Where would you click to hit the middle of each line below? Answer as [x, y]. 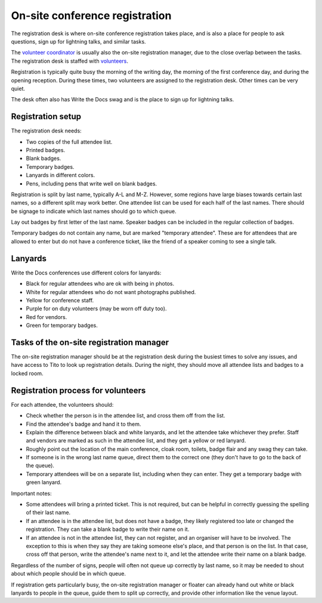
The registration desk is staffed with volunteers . [69, 61]
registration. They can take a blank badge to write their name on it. [108, 529]
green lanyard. [44, 483]
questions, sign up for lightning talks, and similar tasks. [78, 41]
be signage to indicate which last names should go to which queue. [94, 211]
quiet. [18, 88]
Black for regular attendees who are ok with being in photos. [100, 284]
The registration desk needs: [46, 131]
